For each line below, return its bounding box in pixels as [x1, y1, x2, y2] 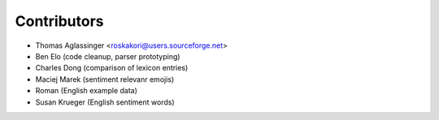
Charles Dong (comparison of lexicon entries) [35, 63, 189, 73]
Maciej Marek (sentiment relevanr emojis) [35, 74, 175, 84]
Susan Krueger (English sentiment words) [35, 97, 175, 107]
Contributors [15, 12, 105, 30]
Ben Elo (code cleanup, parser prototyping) [35, 51, 180, 61]
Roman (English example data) [35, 86, 138, 96]
